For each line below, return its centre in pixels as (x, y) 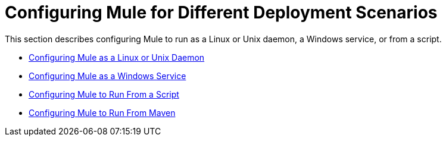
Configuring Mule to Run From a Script (104, 94)
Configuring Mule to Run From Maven (102, 112)
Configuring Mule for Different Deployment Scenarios (221, 12)
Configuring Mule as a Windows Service (107, 76)
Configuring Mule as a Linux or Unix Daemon (117, 57)
